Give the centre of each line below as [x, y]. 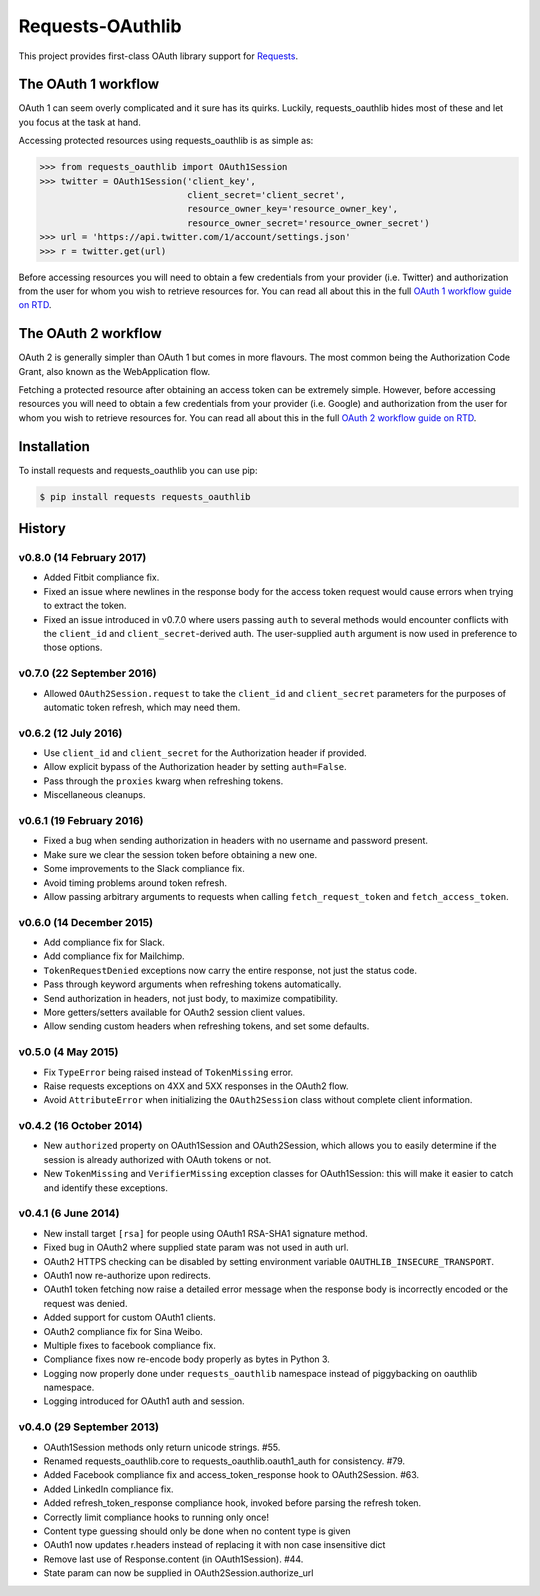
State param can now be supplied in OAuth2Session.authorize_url [178, 1573]
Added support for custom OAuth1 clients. [129, 1317]
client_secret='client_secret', [266, 195]
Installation [54, 446]
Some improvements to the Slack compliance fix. [144, 869]
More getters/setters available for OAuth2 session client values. [174, 1012]
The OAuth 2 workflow [90, 333]
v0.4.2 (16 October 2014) [81, 1126]
